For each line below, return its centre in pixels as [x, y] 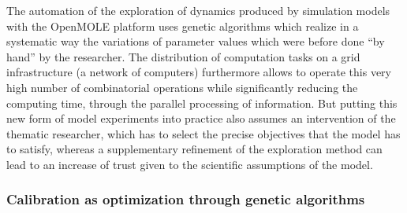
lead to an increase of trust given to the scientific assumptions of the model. [190, 164]
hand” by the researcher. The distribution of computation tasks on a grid [183, 56]
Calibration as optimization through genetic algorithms [186, 199]
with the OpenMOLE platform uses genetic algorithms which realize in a [183, 26]
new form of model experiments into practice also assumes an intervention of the [201, 118]
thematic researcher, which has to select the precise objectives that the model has [203, 133]
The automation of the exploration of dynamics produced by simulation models [198, 10]
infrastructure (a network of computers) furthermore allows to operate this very [199, 72]
